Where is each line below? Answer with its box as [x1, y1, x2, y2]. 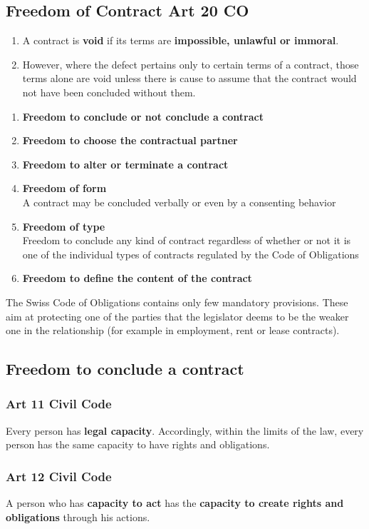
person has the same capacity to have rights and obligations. [6, 437, 270, 452]
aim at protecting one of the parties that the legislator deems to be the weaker [6, 308, 349, 323]
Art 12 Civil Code [6, 467, 112, 485]
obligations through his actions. [6, 509, 150, 524]
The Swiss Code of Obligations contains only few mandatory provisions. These [6, 294, 348, 309]
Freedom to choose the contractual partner [22, 133, 238, 148]
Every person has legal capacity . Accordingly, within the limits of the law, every [6, 423, 364, 438]
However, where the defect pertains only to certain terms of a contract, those [22, 56, 359, 71]
